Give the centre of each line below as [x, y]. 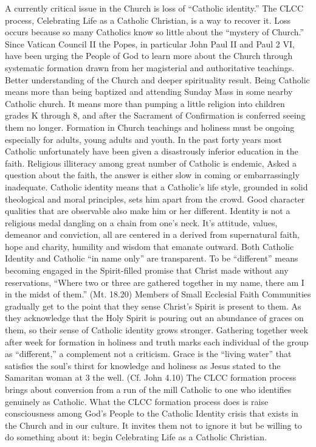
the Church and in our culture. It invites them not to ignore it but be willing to [153, 425]
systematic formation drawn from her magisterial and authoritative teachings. [150, 67]
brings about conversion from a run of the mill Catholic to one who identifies [148, 389]
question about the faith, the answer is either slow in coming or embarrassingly [152, 175]
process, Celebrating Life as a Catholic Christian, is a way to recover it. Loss [148, 20]
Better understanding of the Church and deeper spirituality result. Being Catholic [157, 79]
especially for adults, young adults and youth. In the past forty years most [143, 139]
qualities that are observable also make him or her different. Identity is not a [148, 211]
